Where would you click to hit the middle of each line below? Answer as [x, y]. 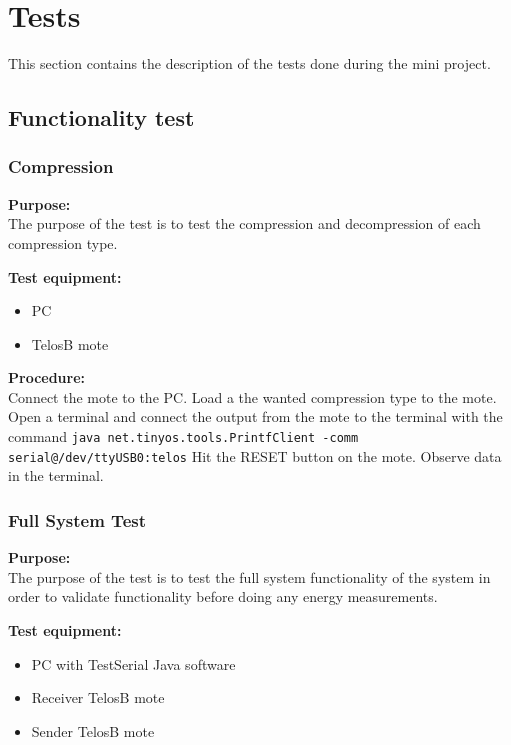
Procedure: [47, 377]
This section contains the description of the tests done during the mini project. [249, 63]
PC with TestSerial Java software [133, 663]
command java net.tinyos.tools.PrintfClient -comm [183, 436]
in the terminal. [56, 475]
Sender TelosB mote [93, 730]
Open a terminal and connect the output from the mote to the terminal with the [255, 416]
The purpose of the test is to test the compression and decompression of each [244, 223]
